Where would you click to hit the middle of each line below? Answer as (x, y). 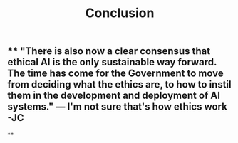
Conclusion (120, 13)
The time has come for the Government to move (115, 74)
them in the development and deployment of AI (114, 96)
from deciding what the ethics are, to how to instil (119, 84)
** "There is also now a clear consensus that (109, 51)
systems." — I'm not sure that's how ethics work (118, 107)
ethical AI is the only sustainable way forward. (112, 62)
